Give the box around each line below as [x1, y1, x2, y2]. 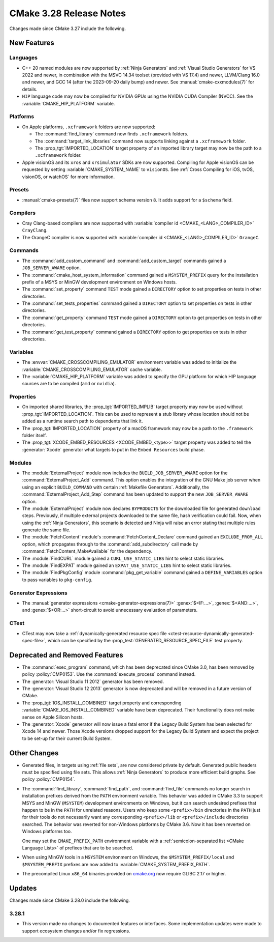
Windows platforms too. [22, 829, 72, 835]
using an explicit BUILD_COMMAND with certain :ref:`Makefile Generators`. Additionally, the [22, 484, 209, 490]
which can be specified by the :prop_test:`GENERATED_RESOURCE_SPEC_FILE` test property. [47, 637, 243, 643]
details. [22, 86, 38, 92]
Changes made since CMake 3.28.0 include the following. [9, 897, 130, 903]
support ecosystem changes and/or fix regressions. [22, 928, 130, 934]
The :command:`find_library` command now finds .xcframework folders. [35, 131, 189, 137]
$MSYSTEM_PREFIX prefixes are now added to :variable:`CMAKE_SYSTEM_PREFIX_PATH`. [22, 861, 211, 867]
